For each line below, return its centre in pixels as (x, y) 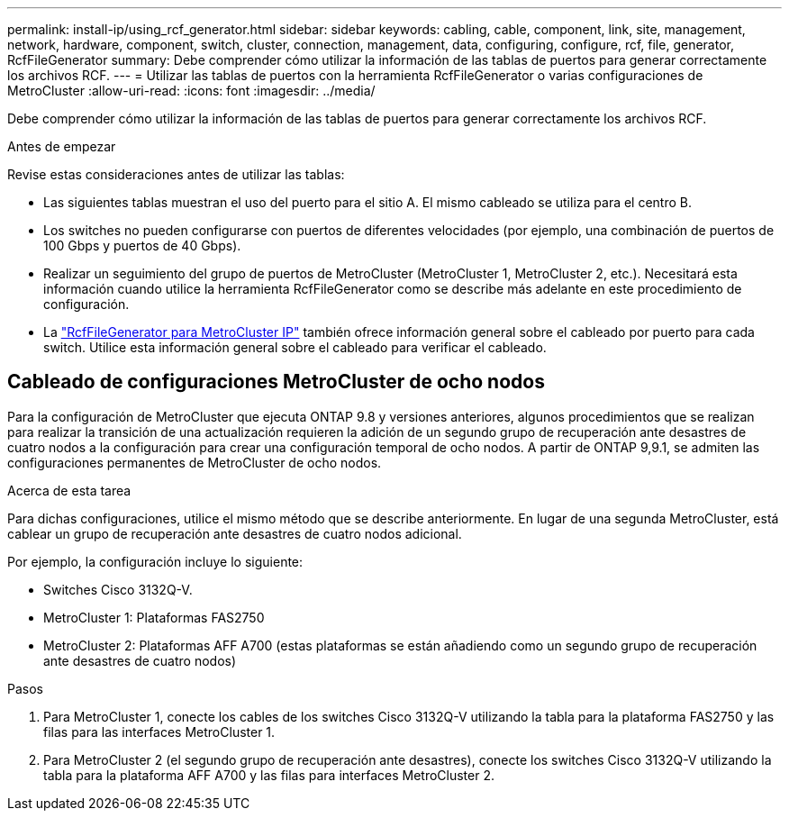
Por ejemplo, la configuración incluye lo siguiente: (155, 561)
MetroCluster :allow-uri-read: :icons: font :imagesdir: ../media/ (191, 91)
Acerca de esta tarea (69, 490)
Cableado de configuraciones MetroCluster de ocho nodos (276, 382)
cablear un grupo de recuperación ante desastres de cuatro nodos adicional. (235, 533)
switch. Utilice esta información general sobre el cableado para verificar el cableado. (295, 347)
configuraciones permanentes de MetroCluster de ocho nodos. (195, 462)
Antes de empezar (62, 146)
